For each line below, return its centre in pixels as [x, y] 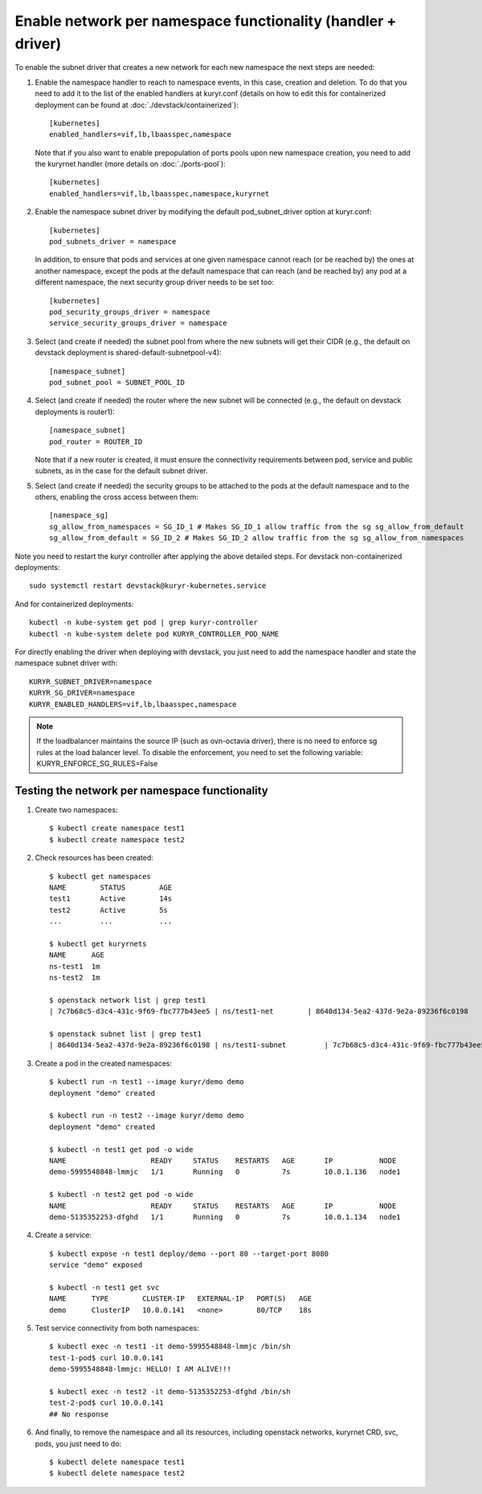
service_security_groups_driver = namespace [139, 323]
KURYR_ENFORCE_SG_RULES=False [97, 764]
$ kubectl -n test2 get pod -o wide [121, 1195]
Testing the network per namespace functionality [141, 790]
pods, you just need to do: [78, 1443]
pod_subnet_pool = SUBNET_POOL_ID [117, 382]
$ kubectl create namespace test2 [117, 840]
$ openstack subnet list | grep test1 [126, 1034]
